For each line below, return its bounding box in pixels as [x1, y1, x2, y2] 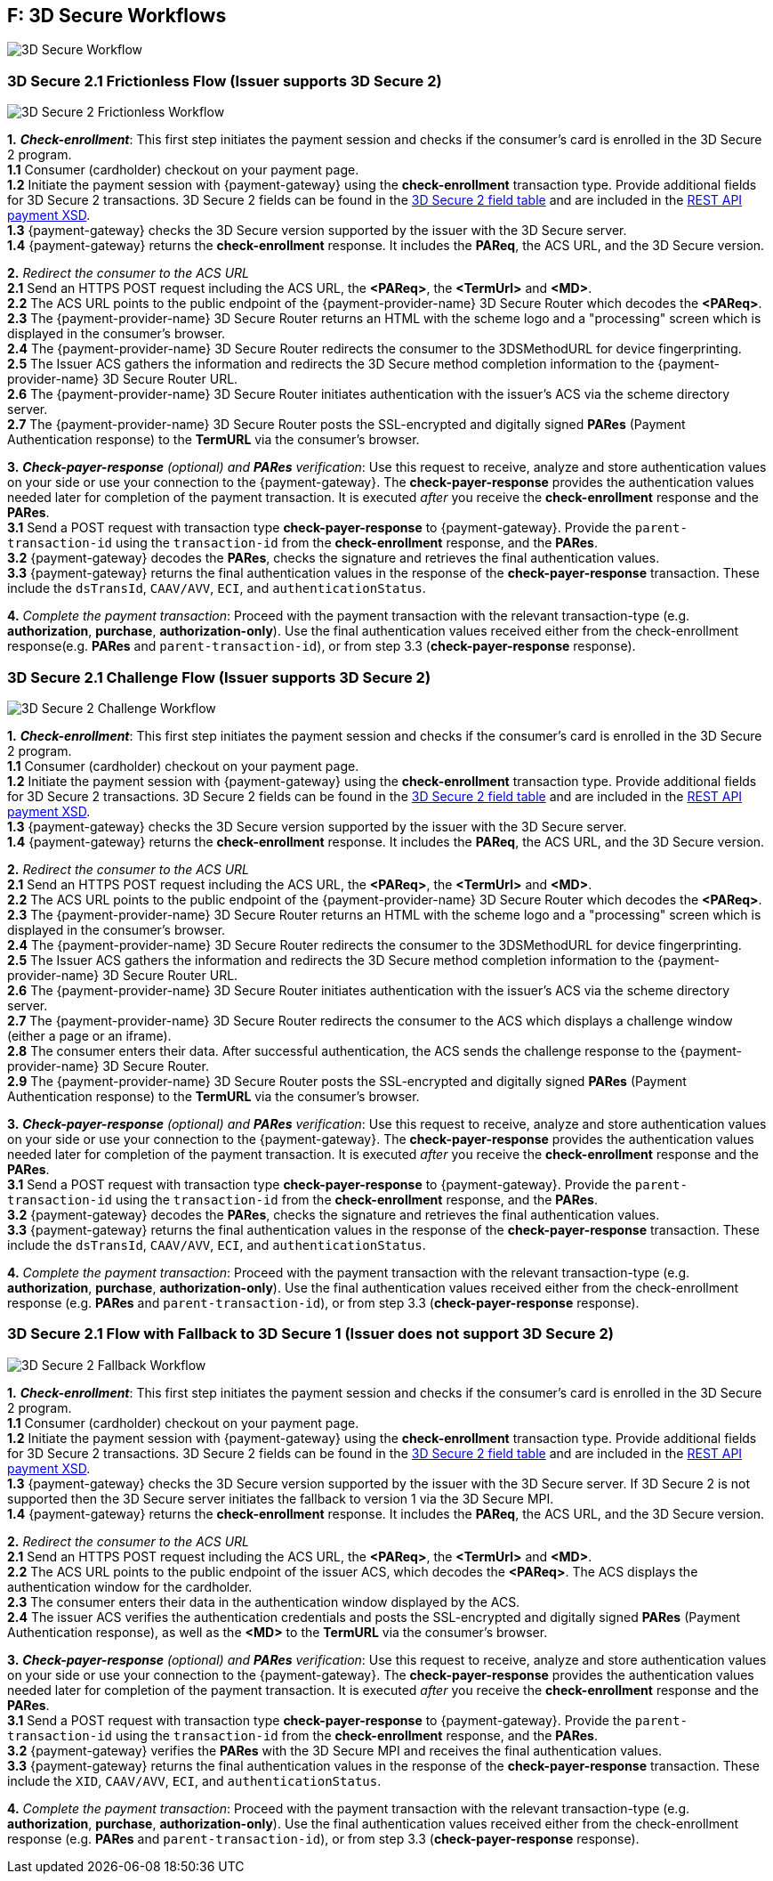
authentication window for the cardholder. [7, 1578, 253, 1594]
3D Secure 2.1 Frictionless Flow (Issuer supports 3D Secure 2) [7, 71, 442, 90]
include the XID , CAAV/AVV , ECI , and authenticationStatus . [7, 1772, 382, 1788]
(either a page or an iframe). [7, 1027, 172, 1043]
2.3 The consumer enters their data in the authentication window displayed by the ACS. [7, 1593, 520, 1609]
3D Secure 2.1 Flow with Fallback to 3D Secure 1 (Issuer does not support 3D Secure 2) [7, 1325, 614, 1343]
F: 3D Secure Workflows [7, 4, 227, 27]
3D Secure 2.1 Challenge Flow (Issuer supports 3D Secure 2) [7, 668, 431, 686]
